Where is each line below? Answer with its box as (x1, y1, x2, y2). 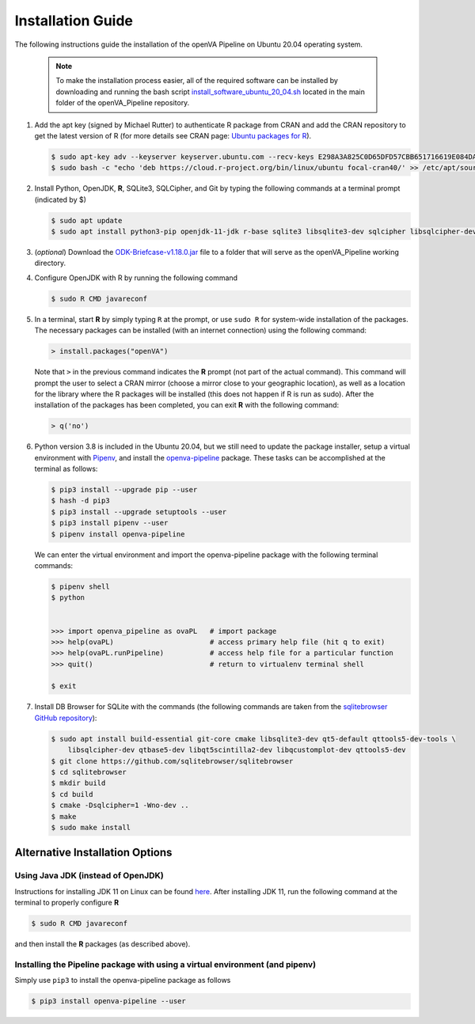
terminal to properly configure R (14, 898, 119, 908)
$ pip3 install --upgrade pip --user (51, 485, 198, 495)
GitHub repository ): (34, 713, 97, 722)
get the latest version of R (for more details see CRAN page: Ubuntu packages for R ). (34, 131, 312, 140)
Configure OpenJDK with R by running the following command (34, 273, 237, 283)
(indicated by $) (34, 195, 87, 204)
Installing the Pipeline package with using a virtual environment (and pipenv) (14, 958, 317, 969)
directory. (34, 258, 66, 268)
